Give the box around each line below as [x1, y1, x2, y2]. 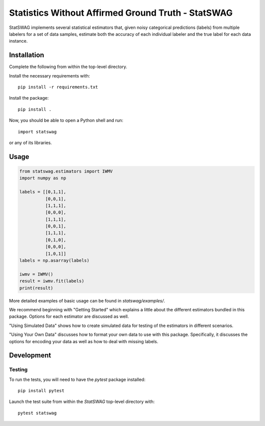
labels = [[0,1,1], [19, 189, 66, 195]
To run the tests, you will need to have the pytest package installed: [9, 376, 146, 382]
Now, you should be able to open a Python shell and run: [9, 118, 124, 124]
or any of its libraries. [9, 140, 52, 146]
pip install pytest [18, 388, 65, 394]
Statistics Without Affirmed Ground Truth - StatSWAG [9, 7, 233, 18]
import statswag [18, 129, 57, 134]
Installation [9, 51, 44, 59]
